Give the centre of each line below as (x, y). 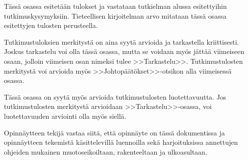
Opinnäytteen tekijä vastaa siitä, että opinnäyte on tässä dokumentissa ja (114, 132)
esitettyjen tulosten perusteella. (51, 25)
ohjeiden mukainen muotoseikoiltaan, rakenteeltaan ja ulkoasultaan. (106, 151)
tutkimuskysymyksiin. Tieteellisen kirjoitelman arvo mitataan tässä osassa (115, 15)
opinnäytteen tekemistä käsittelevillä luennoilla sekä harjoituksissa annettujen (121, 142)
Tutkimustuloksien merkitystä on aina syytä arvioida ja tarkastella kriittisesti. (122, 41)
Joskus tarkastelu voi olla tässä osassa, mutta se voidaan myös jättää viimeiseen (124, 51)
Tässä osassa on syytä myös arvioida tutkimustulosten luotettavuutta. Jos (115, 96)
